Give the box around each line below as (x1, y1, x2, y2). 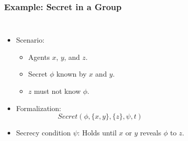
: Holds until (77, 127, 117, 138)
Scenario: (16, 34, 45, 45)
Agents (28, 51, 50, 62)
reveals (140, 127, 162, 138)
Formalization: (16, 102, 61, 113)
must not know (34, 86, 81, 96)
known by (56, 68, 87, 79)
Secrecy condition (16, 127, 71, 138)
